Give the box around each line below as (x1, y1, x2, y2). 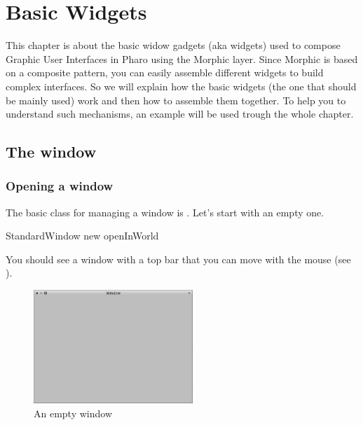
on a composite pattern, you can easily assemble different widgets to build (6, 65, 324, 80)
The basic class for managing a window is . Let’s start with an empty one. (6, 204, 324, 219)
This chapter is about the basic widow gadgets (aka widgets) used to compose (6, 38, 341, 53)
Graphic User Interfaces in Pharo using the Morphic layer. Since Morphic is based (6, 51, 358, 66)
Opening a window (6, 177, 114, 195)
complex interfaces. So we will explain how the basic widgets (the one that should (6, 78, 357, 93)
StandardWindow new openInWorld (6, 228, 159, 243)
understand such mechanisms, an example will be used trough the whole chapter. (6, 106, 354, 121)
